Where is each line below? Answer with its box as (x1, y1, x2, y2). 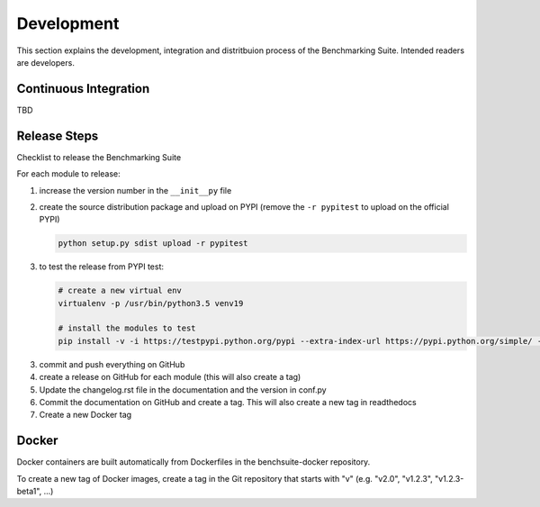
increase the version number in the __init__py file (39, 185, 232, 195)
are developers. (16, 57, 76, 68)
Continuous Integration (16, 81, 150, 96)
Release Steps (16, 128, 99, 143)
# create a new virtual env (58, 285, 182, 296)
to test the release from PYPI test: (39, 261, 164, 272)
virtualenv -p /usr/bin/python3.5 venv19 (58, 298, 244, 308)
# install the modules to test (58, 323, 197, 333)
